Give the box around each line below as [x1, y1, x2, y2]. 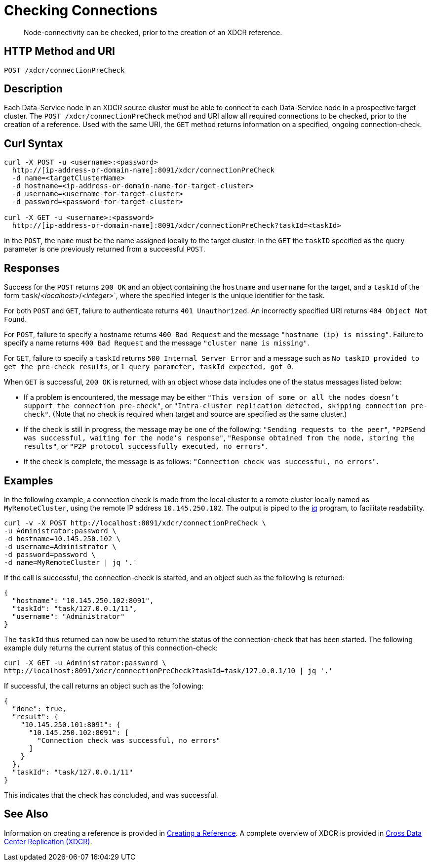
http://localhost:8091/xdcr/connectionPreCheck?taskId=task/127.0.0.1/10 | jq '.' [4, 666, 333, 675]
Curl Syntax [4, 137, 63, 150]
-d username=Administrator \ [4, 542, 117, 551]
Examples [4, 474, 53, 487]
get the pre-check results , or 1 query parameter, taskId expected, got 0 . [4, 362, 293, 371]
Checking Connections [4, 2, 157, 19]
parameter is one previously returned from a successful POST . [4, 245, 205, 254]
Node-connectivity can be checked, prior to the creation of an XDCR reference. [24, 28, 282, 37]
